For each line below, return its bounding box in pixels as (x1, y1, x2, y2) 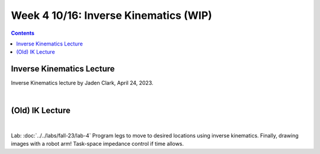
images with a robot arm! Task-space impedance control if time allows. (11, 140, 184, 148)
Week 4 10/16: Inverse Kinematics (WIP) (11, 9, 213, 22)
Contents (11, 30, 35, 37)
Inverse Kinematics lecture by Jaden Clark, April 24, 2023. (11, 80, 153, 87)
